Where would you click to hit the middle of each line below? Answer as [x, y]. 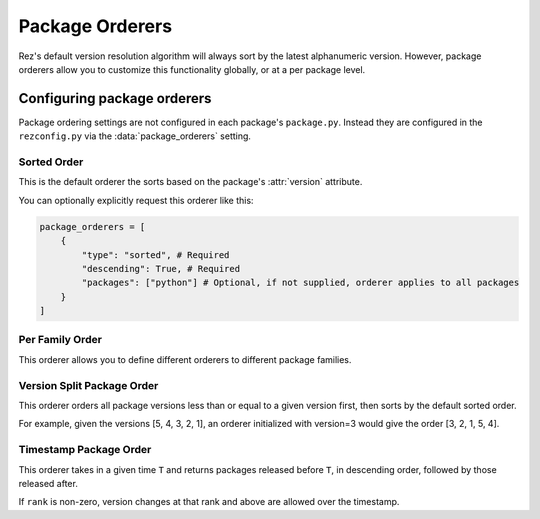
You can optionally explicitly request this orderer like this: [136, 200]
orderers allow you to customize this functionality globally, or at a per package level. [192, 69]
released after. [48, 483]
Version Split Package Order [88, 385]
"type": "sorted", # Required [155, 254]
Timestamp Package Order [85, 450]
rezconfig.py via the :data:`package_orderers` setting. [135, 136]
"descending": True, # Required [160, 268]
